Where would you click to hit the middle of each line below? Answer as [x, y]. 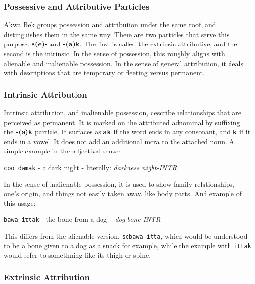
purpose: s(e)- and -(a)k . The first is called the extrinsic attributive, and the [121, 44]
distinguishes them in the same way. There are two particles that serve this [117, 34]
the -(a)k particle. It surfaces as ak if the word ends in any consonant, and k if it [127, 132]
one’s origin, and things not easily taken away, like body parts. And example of [123, 193]
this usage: [20, 203]
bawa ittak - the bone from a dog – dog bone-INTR [82, 219]
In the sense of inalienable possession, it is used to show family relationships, [119, 184]
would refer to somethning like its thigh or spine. [77, 255]
